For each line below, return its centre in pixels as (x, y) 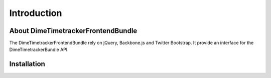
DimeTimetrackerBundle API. (39, 49)
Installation (27, 64)
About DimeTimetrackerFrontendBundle (73, 31)
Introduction (36, 13)
